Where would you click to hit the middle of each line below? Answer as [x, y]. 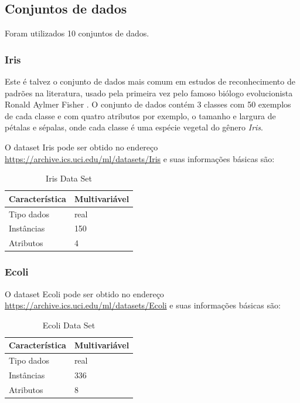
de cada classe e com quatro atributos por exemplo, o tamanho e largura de [140, 115]
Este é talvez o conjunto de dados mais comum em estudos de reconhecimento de [150, 81]
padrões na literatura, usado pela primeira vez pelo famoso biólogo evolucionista [149, 93]
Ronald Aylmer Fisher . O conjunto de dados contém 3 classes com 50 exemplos [148, 104]
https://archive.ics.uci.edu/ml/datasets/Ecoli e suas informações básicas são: [143, 305]
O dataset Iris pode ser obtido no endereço [81, 147]
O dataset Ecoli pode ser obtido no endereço [84, 293]
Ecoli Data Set [69, 325]
